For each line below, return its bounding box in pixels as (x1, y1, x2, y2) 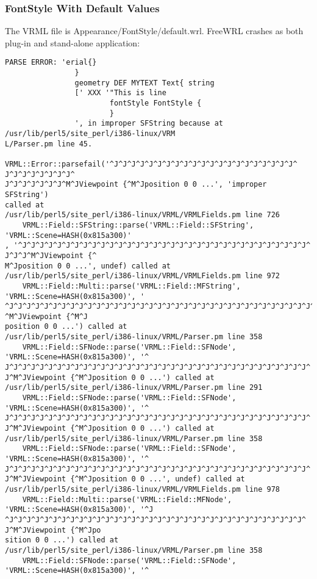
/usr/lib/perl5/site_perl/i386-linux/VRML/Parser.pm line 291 (5, 383, 263, 392)
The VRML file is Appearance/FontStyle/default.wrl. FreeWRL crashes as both (5, 24, 304, 37)
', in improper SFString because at (74, 119, 223, 128)
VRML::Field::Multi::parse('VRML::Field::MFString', (22, 281, 241, 290)
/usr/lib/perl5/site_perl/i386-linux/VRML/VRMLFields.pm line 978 (5, 484, 280, 494)
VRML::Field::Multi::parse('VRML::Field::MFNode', (22, 495, 232, 504)
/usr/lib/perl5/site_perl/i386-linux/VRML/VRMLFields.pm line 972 (5, 272, 280, 281)
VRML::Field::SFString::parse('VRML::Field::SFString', (22, 220, 254, 229)
